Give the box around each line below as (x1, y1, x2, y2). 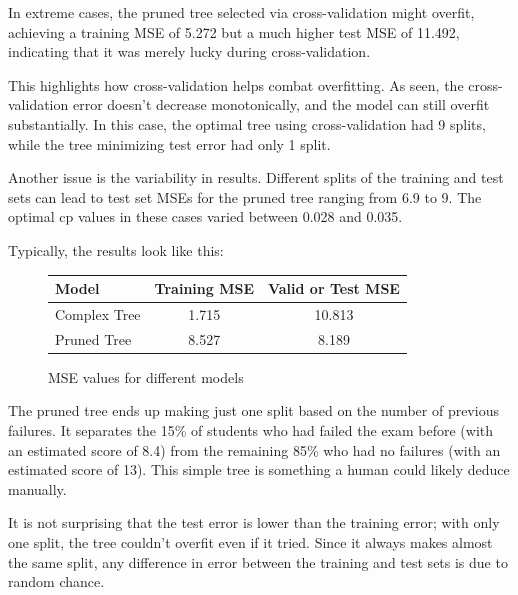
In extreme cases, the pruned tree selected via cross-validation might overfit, (8, 2, 475, 22)
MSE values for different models (48, 366, 244, 387)
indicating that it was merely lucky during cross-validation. (8, 41, 371, 62)
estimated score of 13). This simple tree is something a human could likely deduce (8, 459, 510, 480)
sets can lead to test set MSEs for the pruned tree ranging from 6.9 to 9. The (8, 186, 482, 207)
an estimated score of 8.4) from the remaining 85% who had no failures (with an (8, 439, 501, 460)
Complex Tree (55, 303, 141, 324)
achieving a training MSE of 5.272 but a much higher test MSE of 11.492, (8, 21, 460, 42)
